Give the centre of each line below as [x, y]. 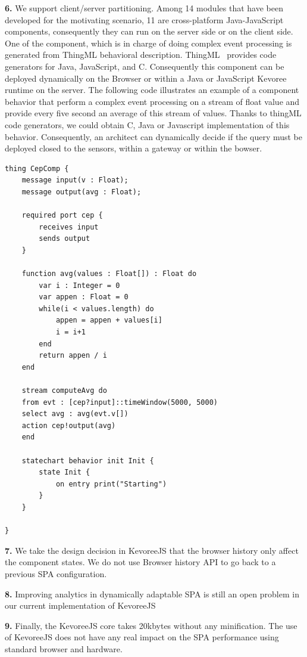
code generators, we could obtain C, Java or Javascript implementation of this [147, 124]
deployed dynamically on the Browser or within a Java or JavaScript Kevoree [146, 78]
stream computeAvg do [64, 391]
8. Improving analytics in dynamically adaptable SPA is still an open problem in [152, 594]
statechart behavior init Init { [88, 461]
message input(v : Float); [75, 180]
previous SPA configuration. [56, 573]
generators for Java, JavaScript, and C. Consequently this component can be [145, 66]
